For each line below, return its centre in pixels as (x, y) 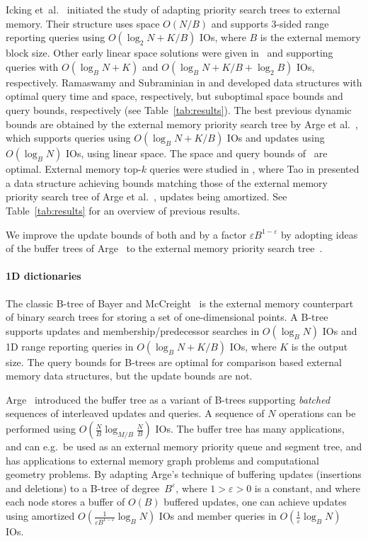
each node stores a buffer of (65, 502)
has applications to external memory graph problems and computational (162, 460)
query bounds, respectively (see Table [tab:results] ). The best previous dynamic (179, 109)
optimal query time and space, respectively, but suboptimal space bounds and (174, 96)
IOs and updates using (276, 138)
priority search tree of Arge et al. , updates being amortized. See (146, 197)
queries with (32, 66)
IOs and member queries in (218, 516)
